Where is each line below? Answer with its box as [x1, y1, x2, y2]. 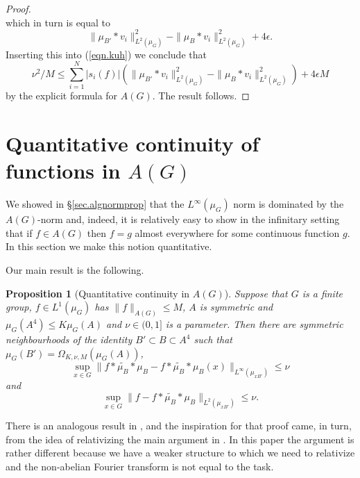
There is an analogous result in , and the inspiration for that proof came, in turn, [6, 418, 352, 433]
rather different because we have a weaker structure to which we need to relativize [6, 445, 355, 460]
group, [6, 299, 32, 314]
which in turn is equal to [6, 15, 111, 29]
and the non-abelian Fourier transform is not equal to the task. [6, 459, 274, 473]
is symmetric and [199, 299, 273, 314]
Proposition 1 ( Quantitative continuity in [6, 286, 190, 300]
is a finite [302, 286, 343, 300]
